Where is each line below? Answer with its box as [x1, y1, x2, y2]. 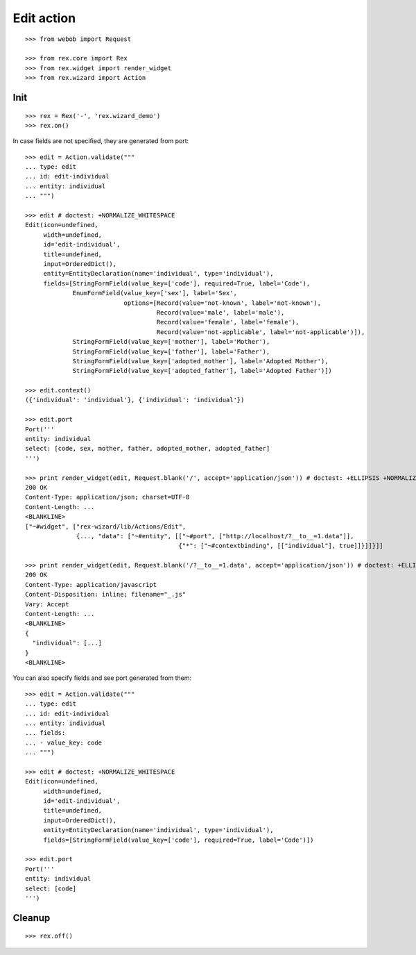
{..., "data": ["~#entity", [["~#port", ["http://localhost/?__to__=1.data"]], [76, 532, 354, 540]
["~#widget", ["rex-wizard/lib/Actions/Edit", [25, 522, 187, 531]
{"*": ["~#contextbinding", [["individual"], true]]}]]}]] [178, 542, 384, 550]
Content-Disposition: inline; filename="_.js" [25, 590, 187, 599]
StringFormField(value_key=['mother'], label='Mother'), [72, 338, 270, 346]
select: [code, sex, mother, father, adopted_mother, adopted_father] [25, 445, 270, 453]
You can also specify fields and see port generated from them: [12, 674, 192, 682]
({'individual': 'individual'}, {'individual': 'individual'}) [25, 396, 245, 404]
